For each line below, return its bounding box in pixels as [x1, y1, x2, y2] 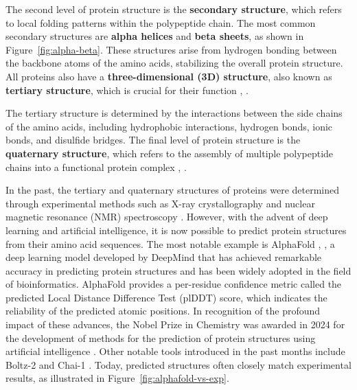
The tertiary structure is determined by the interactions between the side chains [5, 106, 343, 120]
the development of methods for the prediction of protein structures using [5, 330, 316, 345]
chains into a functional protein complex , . [5, 159, 187, 174]
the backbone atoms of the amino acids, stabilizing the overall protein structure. [5, 56, 343, 70]
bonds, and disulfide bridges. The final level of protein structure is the [5, 133, 301, 147]
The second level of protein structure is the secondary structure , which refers [5, 2, 342, 16]
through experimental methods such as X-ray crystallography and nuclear [5, 196, 315, 210]
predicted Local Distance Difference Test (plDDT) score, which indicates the [5, 290, 327, 304]
